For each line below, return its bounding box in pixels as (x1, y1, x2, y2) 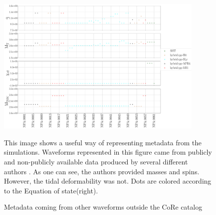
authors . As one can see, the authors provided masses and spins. (4, 166, 199, 176)
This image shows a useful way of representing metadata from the (4, 137, 202, 147)
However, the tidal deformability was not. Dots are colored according (4, 176, 212, 186)
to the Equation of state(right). (4, 185, 98, 195)
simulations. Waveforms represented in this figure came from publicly (4, 147, 212, 157)
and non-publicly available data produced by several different (4, 156, 188, 166)
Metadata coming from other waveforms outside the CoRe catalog (4, 202, 202, 212)
